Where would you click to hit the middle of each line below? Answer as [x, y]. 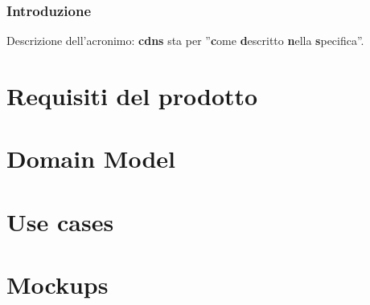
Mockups [58, 285]
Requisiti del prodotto [132, 96]
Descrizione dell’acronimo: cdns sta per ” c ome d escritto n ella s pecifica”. [185, 41]
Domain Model [91, 159]
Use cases [60, 221]
